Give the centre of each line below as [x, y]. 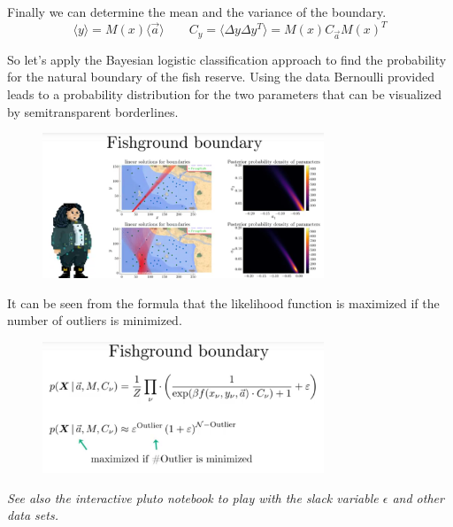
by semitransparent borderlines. [93, 111]
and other [418, 497]
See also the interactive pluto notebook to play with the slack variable [193, 497]
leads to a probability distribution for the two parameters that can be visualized [224, 94]
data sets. [33, 515]
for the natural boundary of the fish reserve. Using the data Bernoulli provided [221, 77]
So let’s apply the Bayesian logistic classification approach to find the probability [227, 59]
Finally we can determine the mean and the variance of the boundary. [197, 12]
